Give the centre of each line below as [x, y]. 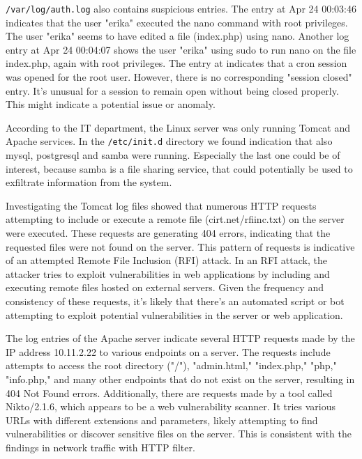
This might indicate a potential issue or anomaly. [111, 104]
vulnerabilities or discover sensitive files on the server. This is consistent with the [179, 434]
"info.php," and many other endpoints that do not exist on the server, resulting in [180, 379]
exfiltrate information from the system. [89, 182]
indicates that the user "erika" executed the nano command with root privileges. [177, 22]
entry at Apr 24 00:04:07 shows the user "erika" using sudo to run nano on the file [181, 49]
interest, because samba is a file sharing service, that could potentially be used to [179, 168]
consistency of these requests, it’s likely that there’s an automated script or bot [175, 301]
